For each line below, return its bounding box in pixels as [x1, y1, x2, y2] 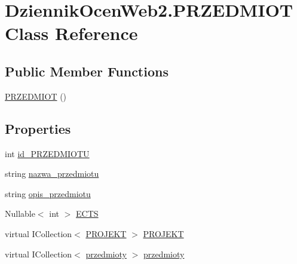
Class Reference [5, 21, 138, 45]
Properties [5, 119, 71, 137]
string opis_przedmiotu [5, 187, 91, 199]
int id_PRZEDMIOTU [5, 147, 90, 159]
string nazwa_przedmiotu [5, 167, 99, 180]
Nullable [5, 207, 35, 220]
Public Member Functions [5, 62, 169, 80]
